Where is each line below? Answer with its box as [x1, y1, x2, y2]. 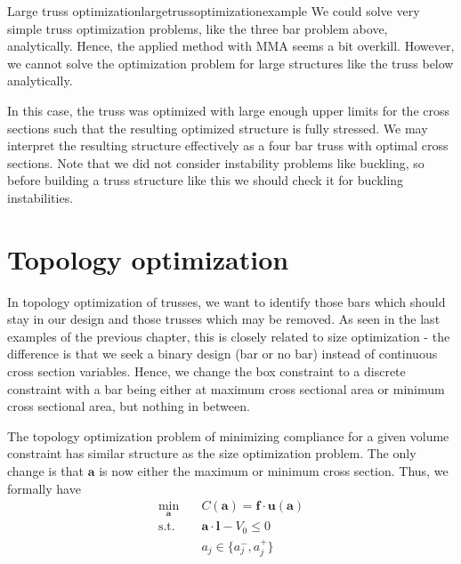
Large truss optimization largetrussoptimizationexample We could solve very [7, 2, 420, 20]
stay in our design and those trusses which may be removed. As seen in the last [7, 310, 441, 328]
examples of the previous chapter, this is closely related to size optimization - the [7, 326, 450, 345]
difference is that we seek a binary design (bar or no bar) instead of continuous [7, 344, 438, 363]
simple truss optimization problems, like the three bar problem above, [7, 19, 388, 37]
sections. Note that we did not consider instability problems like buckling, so [7, 153, 425, 172]
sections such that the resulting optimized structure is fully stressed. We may [7, 118, 428, 137]
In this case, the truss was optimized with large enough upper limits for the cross [7, 101, 449, 119]
